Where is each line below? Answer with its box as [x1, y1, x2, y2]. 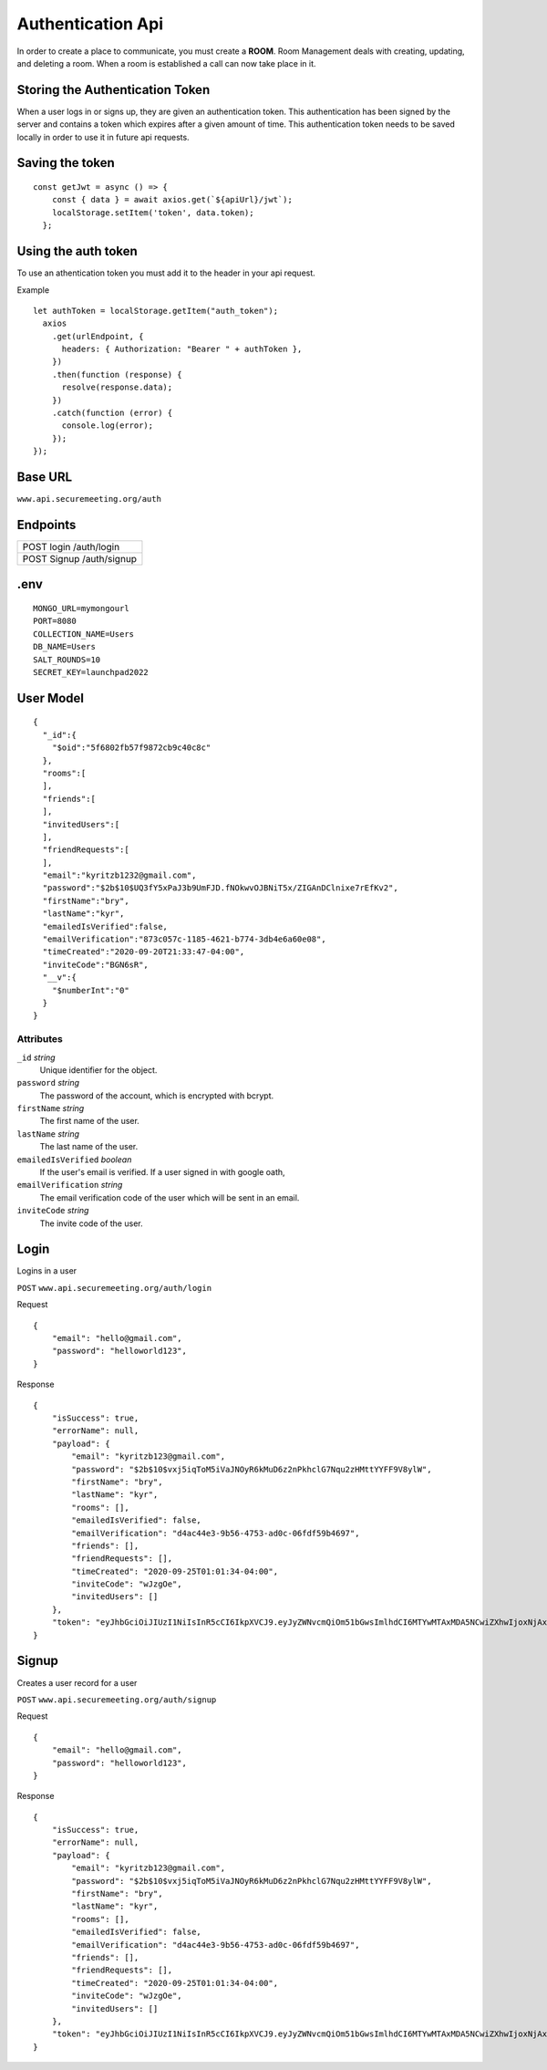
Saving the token [16, 155, 116, 171]
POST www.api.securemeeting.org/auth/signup [16, 1694, 217, 1705]
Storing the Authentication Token [16, 82, 211, 98]
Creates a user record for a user [16, 1677, 138, 1688]
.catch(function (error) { [51, 408, 173, 419]
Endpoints [16, 516, 77, 533]
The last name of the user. [39, 1141, 139, 1152]
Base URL [16, 470, 73, 484]
